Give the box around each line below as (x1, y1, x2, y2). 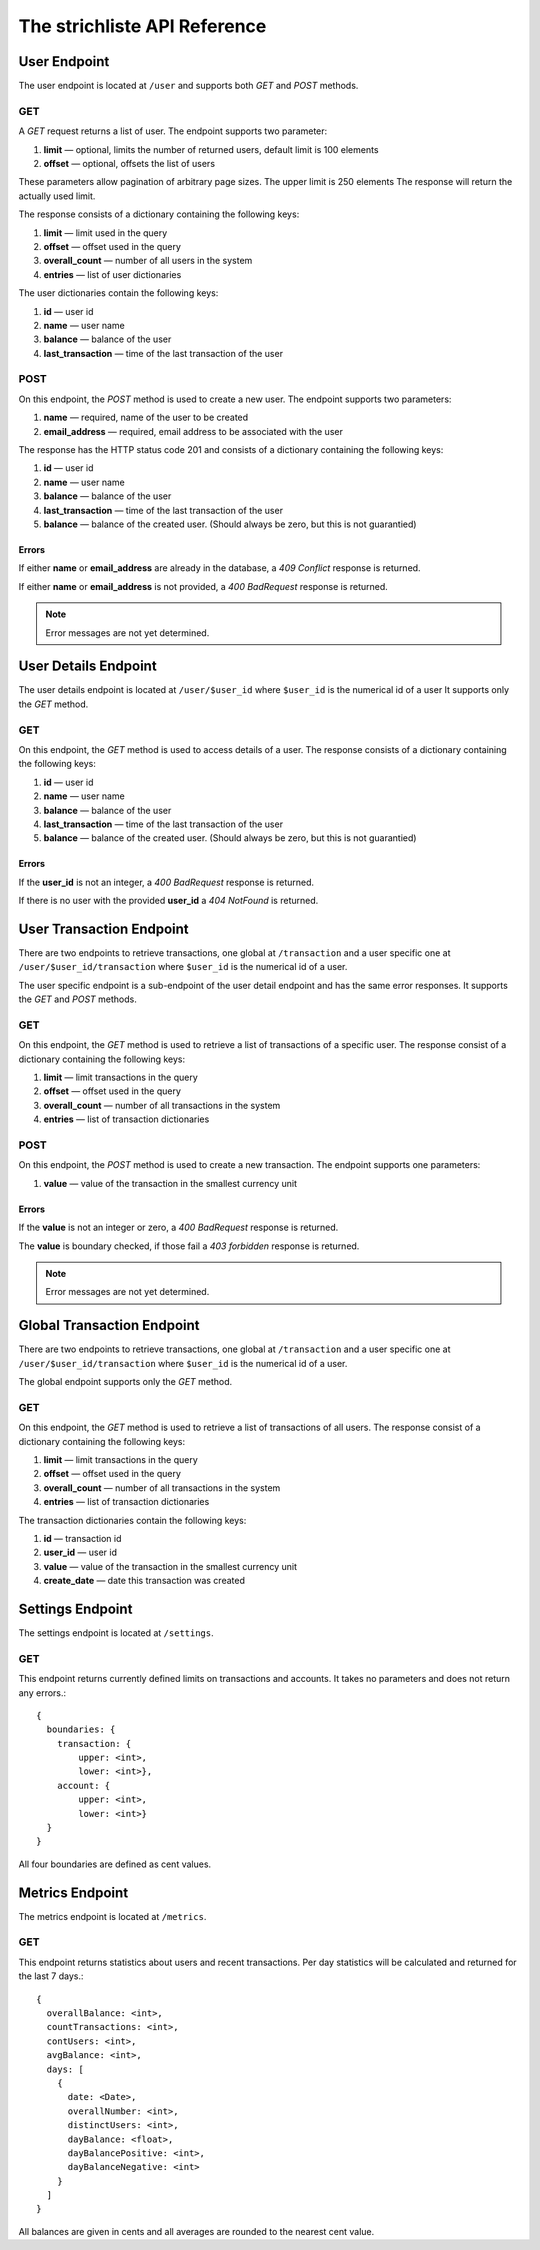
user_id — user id (43, 1546, 117, 1559)
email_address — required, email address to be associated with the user (43, 425, 344, 437)
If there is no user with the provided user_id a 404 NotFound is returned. (18, 895, 319, 907)
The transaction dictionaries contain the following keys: (18, 1514, 247, 1526)
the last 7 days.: (18, 1970, 84, 1982)
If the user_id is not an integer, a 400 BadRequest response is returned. (18, 876, 315, 888)
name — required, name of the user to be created (43, 411, 249, 424)
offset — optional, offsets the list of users (43, 157, 215, 169)
